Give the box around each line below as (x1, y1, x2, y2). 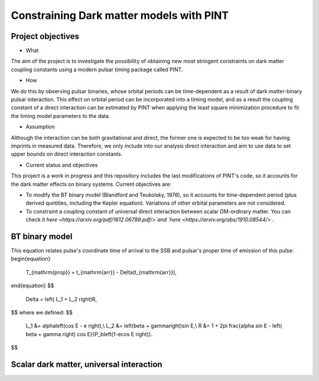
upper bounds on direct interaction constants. (11, 150, 123, 157)
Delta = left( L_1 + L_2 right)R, (25, 295, 97, 303)
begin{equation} (11, 255, 51, 262)
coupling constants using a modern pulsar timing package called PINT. (11, 65, 183, 73)
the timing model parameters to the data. (11, 112, 110, 119)
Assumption (25, 123, 56, 130)
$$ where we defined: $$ (11, 308, 73, 316)
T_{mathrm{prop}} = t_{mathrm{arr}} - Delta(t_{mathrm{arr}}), (25, 268, 177, 275)
